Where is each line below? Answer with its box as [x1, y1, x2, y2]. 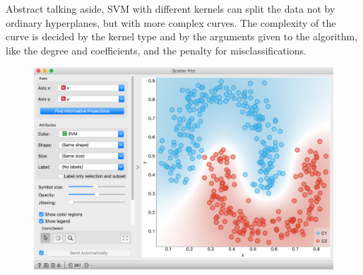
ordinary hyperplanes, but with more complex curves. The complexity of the [6, 15, 336, 30]
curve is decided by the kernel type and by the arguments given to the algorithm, [6, 29, 358, 44]
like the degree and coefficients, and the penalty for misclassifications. [6, 42, 307, 57]
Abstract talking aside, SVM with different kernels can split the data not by [6, 1, 335, 16]
